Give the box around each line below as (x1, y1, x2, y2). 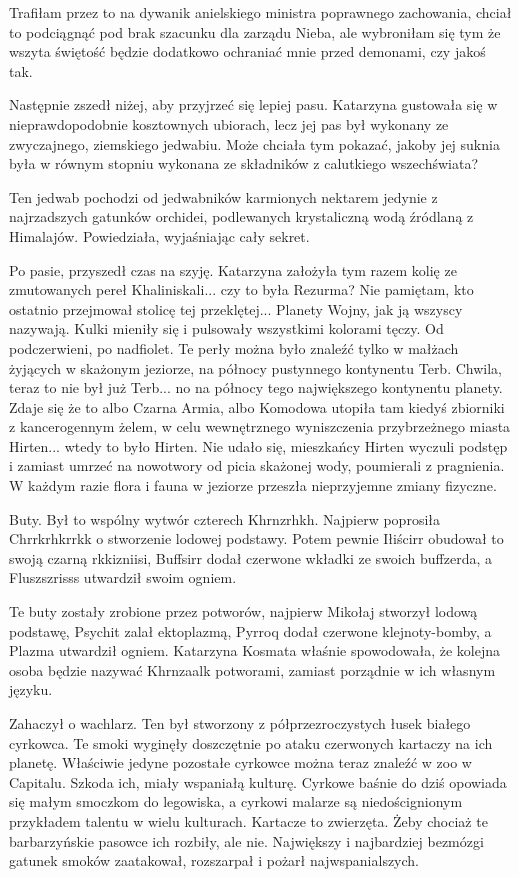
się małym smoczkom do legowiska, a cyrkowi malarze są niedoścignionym (9, 791, 463, 812)
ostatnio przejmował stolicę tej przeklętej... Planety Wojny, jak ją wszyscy (9, 298, 463, 319)
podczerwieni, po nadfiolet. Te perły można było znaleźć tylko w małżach (9, 337, 459, 358)
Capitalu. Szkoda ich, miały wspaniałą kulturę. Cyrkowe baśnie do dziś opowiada (9, 771, 507, 792)
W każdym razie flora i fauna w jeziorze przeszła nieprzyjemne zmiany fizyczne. (9, 475, 497, 496)
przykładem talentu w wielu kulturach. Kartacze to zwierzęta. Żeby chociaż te (9, 810, 488, 831)
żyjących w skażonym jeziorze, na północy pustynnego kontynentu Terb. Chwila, (9, 357, 502, 378)
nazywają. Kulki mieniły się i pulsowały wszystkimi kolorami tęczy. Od (9, 318, 444, 339)
